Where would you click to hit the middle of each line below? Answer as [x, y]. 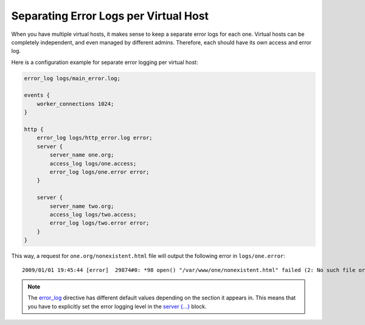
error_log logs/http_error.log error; [95, 138]
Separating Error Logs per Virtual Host [110, 16]
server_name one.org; [82, 155]
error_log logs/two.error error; [99, 223]
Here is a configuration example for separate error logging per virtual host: [105, 62]
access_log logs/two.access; [93, 214]
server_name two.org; [82, 206]
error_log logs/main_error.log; [72, 78]
